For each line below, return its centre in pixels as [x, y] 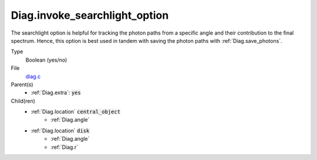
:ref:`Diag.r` [65, 147]
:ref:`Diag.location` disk [60, 130]
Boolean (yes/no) [46, 60]
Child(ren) [23, 101]
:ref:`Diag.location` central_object [75, 112]
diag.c [33, 76]
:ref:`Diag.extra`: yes [56, 93]
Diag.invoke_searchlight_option [90, 15]
